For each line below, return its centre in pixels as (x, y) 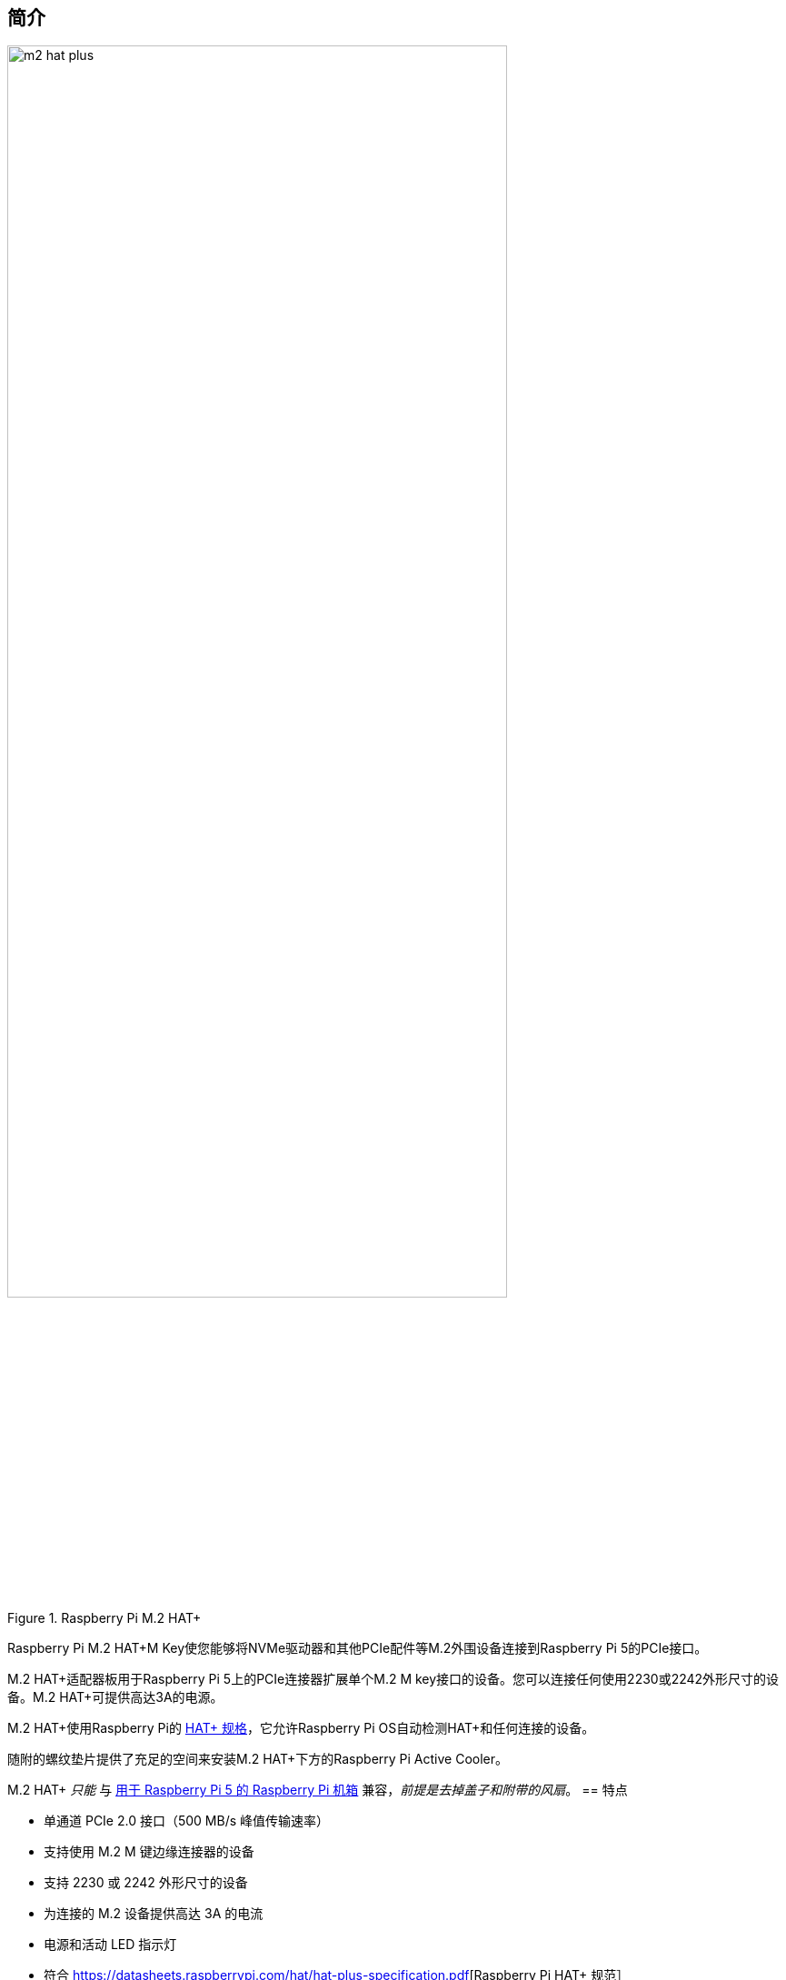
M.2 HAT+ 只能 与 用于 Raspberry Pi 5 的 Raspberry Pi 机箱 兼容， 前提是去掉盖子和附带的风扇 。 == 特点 (318, 1790)
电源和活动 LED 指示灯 (110, 1945)
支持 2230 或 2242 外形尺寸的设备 (146, 1883)
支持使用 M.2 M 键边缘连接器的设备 (149, 1852)
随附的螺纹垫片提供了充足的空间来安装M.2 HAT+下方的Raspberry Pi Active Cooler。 (258, 1759)
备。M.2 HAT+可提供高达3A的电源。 (115, 1697)
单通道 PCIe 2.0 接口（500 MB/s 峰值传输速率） (187, 1821)
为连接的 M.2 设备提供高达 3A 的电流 (154, 1914)
